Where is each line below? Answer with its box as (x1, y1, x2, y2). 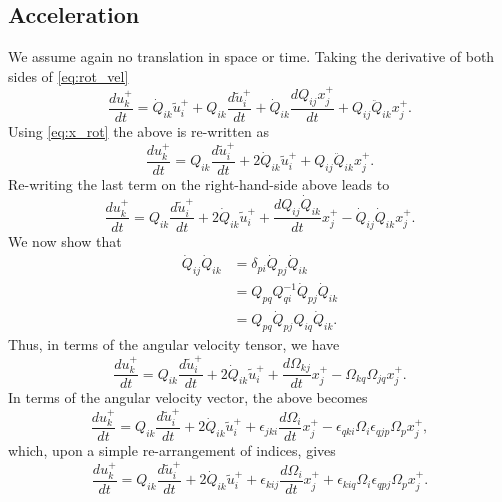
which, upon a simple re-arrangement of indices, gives (8, 439, 336, 460)
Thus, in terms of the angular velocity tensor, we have (8, 334, 340, 355)
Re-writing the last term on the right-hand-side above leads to (8, 173, 390, 194)
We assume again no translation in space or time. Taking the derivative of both (8, 46, 495, 67)
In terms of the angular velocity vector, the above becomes (8, 387, 368, 408)
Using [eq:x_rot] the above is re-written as (8, 121, 269, 142)
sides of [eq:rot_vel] (8, 65, 129, 86)
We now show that (8, 230, 122, 251)
